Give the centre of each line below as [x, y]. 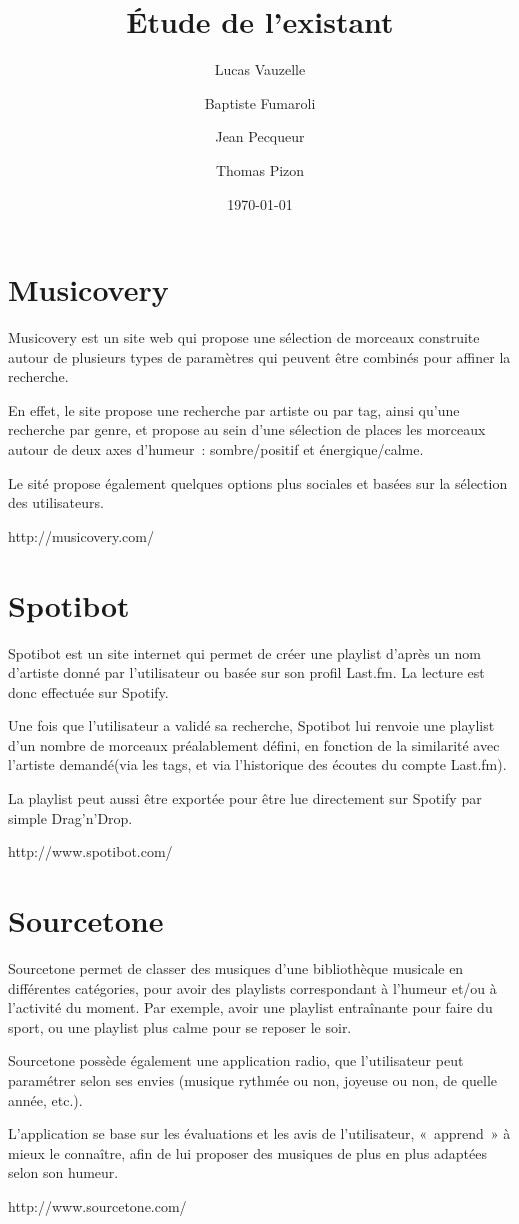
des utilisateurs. [56, 502]
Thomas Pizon [260, 169]
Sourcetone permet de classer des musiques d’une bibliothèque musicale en [236, 967]
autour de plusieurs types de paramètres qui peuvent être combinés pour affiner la [259, 356]
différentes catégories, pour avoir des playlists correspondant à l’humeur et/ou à [252, 987]
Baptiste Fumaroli [260, 102]
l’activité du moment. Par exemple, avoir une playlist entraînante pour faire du [250, 1007]
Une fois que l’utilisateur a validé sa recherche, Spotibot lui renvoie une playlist [251, 725]
